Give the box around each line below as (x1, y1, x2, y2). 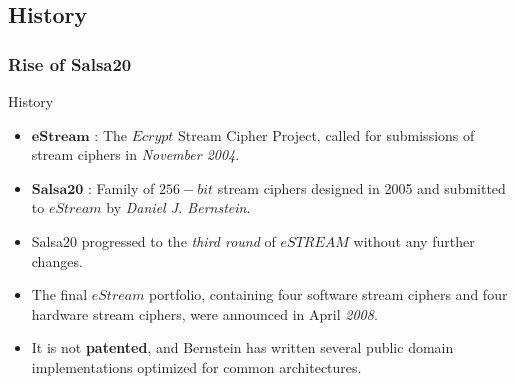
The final (31, 284, 88, 305)
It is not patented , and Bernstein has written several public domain (31, 337, 454, 358)
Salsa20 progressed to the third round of (31, 230, 276, 251)
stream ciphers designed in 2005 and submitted (217, 177, 506, 198)
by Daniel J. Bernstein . (106, 197, 251, 218)
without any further (353, 230, 475, 251)
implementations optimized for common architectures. (31, 356, 362, 377)
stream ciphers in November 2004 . (31, 144, 240, 165)
